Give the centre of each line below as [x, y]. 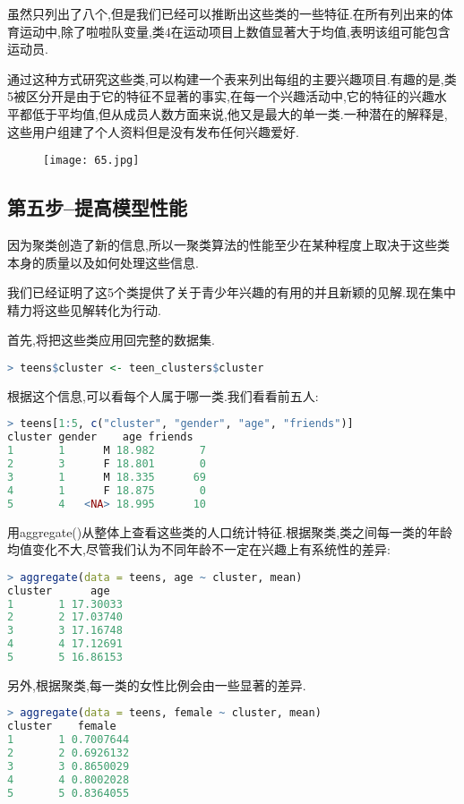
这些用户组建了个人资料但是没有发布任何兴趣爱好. [153, 131]
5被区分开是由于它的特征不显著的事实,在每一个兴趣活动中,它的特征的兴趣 [221, 96]
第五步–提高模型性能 [98, 207]
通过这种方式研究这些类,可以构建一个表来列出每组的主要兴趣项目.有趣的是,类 [232, 78]
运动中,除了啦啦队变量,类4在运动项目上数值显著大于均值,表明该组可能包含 [235, 31]
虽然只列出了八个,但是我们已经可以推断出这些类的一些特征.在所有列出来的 [224, 13]
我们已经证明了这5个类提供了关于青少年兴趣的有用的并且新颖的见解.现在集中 [232, 292]
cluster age [59, 590]
